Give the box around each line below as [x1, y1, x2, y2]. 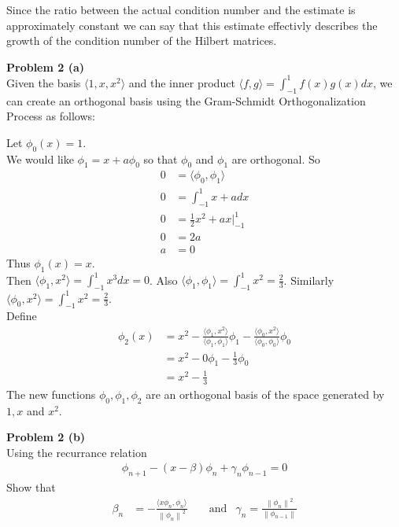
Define [6, 308, 37, 324]
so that [143, 150, 178, 167]
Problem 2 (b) [6, 429, 86, 445]
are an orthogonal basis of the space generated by [146, 385, 385, 402]
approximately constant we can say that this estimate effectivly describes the [6, 17, 378, 33]
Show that [6, 479, 56, 496]
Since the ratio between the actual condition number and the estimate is [6, 2, 356, 17]
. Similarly [283, 271, 334, 288]
